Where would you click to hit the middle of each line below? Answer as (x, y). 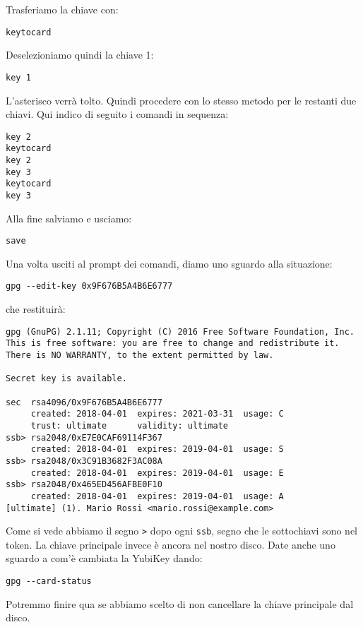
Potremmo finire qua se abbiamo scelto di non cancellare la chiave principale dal (180, 603)
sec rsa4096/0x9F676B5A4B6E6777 (84, 402)
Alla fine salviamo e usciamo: (69, 218)
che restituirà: (36, 309)
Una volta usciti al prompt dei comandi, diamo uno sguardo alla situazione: (169, 263)
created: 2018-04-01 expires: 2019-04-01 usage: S (157, 449)
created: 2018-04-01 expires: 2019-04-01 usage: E (157, 473)
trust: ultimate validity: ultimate (129, 425)
